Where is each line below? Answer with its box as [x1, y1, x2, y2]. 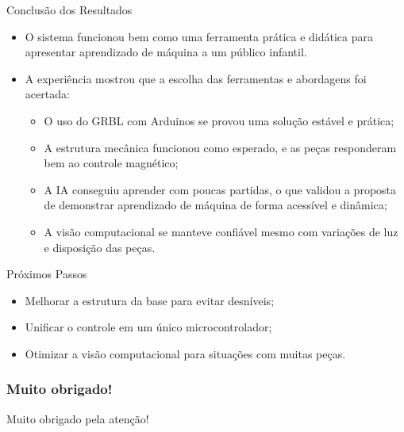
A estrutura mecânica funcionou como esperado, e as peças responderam [44, 139, 397, 155]
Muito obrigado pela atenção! [6, 410, 149, 426]
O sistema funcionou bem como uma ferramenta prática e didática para [25, 28, 373, 44]
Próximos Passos [6, 266, 87, 282]
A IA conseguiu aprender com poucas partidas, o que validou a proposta [44, 181, 397, 197]
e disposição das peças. [44, 239, 156, 255]
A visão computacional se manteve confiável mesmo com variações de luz [44, 223, 398, 239]
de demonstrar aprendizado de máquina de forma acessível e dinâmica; [44, 197, 387, 213]
